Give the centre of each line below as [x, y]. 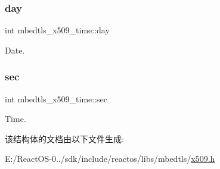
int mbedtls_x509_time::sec [56, 98]
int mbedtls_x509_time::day [57, 30]
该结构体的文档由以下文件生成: [64, 138]
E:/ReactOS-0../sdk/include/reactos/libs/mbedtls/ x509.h [110, 159]
